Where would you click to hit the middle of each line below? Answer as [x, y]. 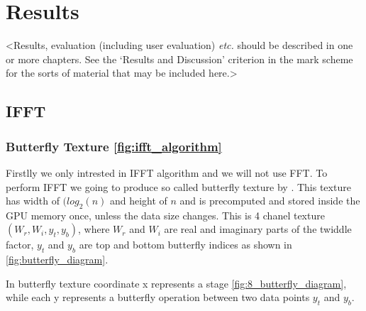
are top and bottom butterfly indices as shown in [185, 245]
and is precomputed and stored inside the [270, 201]
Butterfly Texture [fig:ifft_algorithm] [114, 146]
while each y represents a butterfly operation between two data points [158, 297]
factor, [20, 245]
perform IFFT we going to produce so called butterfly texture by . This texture [178, 186]
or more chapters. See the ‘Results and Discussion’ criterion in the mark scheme [179, 59]
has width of [33, 201]
